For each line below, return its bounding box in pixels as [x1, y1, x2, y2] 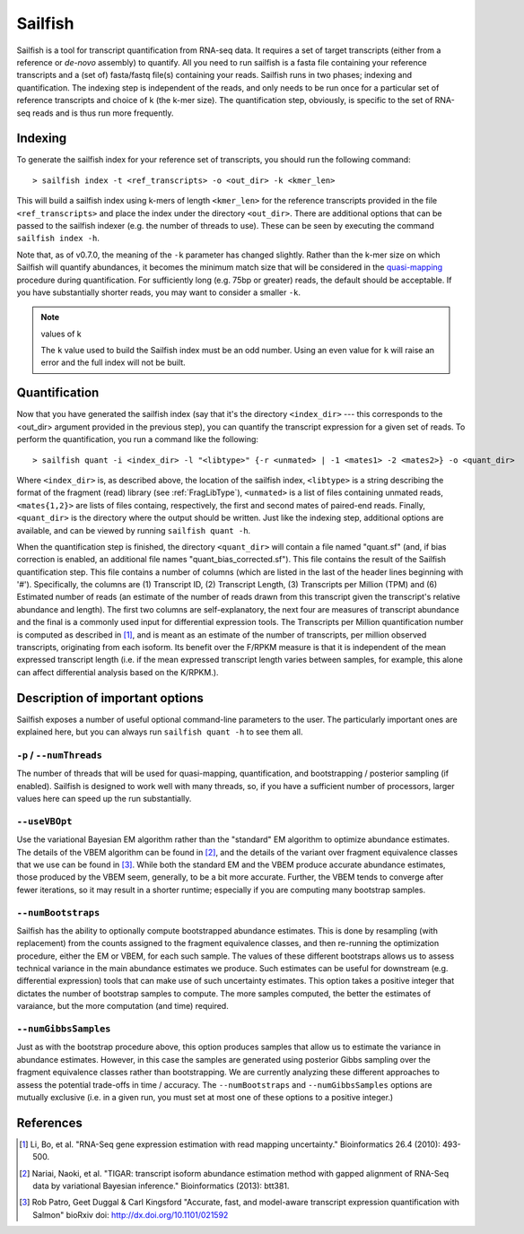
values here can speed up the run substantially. [16, 794, 192, 804]
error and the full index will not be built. [40, 357, 186, 368]
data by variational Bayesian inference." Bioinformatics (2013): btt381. [32, 1180, 290, 1191]
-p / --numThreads [16, 749, 103, 761]
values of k [40, 328, 83, 339]
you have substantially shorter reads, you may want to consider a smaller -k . [16, 287, 301, 298]
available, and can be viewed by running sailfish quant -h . [16, 525, 251, 535]
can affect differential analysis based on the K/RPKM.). [16, 666, 219, 677]
